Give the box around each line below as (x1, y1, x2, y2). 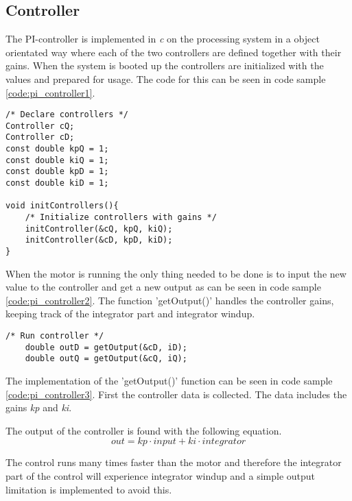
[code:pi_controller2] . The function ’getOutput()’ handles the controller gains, (5, 293, 334, 307)
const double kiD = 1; (5, 178, 109, 188)
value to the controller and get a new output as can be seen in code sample (5, 280, 321, 294)
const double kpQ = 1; (5, 144, 109, 154)
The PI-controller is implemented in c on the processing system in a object (5, 32, 320, 46)
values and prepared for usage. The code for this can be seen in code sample (5, 71, 326, 86)
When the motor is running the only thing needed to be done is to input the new (5, 266, 347, 280)
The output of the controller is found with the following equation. (5, 423, 282, 437)
